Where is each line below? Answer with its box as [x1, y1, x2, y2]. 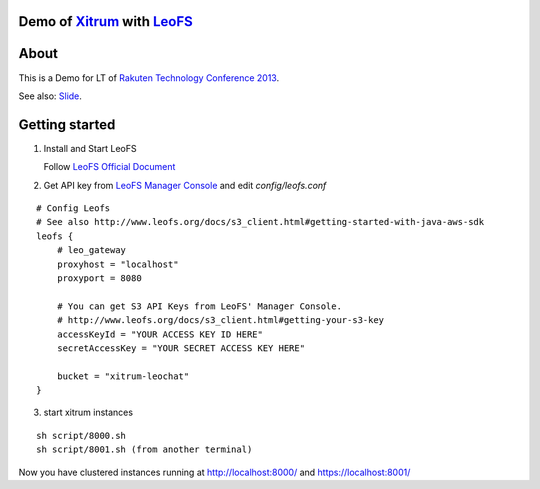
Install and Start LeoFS [43, 142, 137, 154]
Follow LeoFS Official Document [43, 161, 176, 173]
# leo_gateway [56, 245, 127, 256]
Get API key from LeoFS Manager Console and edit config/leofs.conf [43, 179, 327, 191]
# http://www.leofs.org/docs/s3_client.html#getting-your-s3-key [56, 315, 385, 326]
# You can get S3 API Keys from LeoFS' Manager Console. [56, 300, 342, 312]
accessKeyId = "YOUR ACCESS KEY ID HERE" [56, 328, 264, 340]
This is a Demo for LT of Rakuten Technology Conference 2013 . [18, 71, 280, 84]
